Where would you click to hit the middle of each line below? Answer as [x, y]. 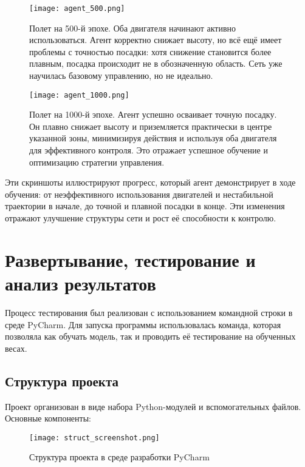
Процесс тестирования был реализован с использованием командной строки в [149, 312]
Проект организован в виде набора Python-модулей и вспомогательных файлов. [153, 406]
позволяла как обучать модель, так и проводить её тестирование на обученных [150, 336]
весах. [16, 348]
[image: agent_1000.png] [79, 95]
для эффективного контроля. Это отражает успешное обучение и [149, 150]
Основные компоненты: [48, 418]
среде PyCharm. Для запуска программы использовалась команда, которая [143, 324]
